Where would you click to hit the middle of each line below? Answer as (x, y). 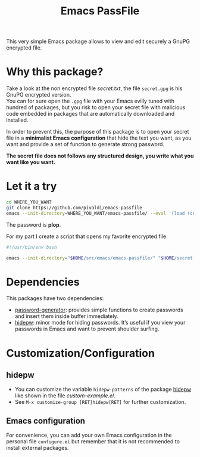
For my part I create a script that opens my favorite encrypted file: (87, 236)
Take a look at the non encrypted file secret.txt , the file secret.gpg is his (94, 88)
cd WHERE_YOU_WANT (29, 202)
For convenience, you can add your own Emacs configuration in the (89, 435)
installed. (17, 120)
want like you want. (31, 162)
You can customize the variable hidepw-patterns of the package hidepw (103, 390)
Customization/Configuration (80, 353)
